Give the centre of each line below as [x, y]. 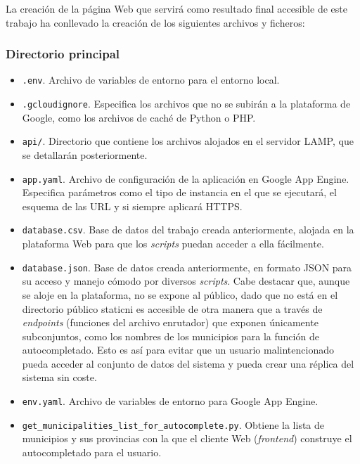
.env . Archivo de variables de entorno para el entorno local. [151, 80]
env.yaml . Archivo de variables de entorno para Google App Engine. [170, 401]
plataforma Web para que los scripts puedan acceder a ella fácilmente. [173, 244]
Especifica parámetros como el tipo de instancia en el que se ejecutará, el [179, 192]
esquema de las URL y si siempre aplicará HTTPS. [132, 206]
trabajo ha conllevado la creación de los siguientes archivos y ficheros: [155, 22]
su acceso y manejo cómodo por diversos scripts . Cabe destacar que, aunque [186, 281]
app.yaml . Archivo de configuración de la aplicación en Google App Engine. [186, 178]
